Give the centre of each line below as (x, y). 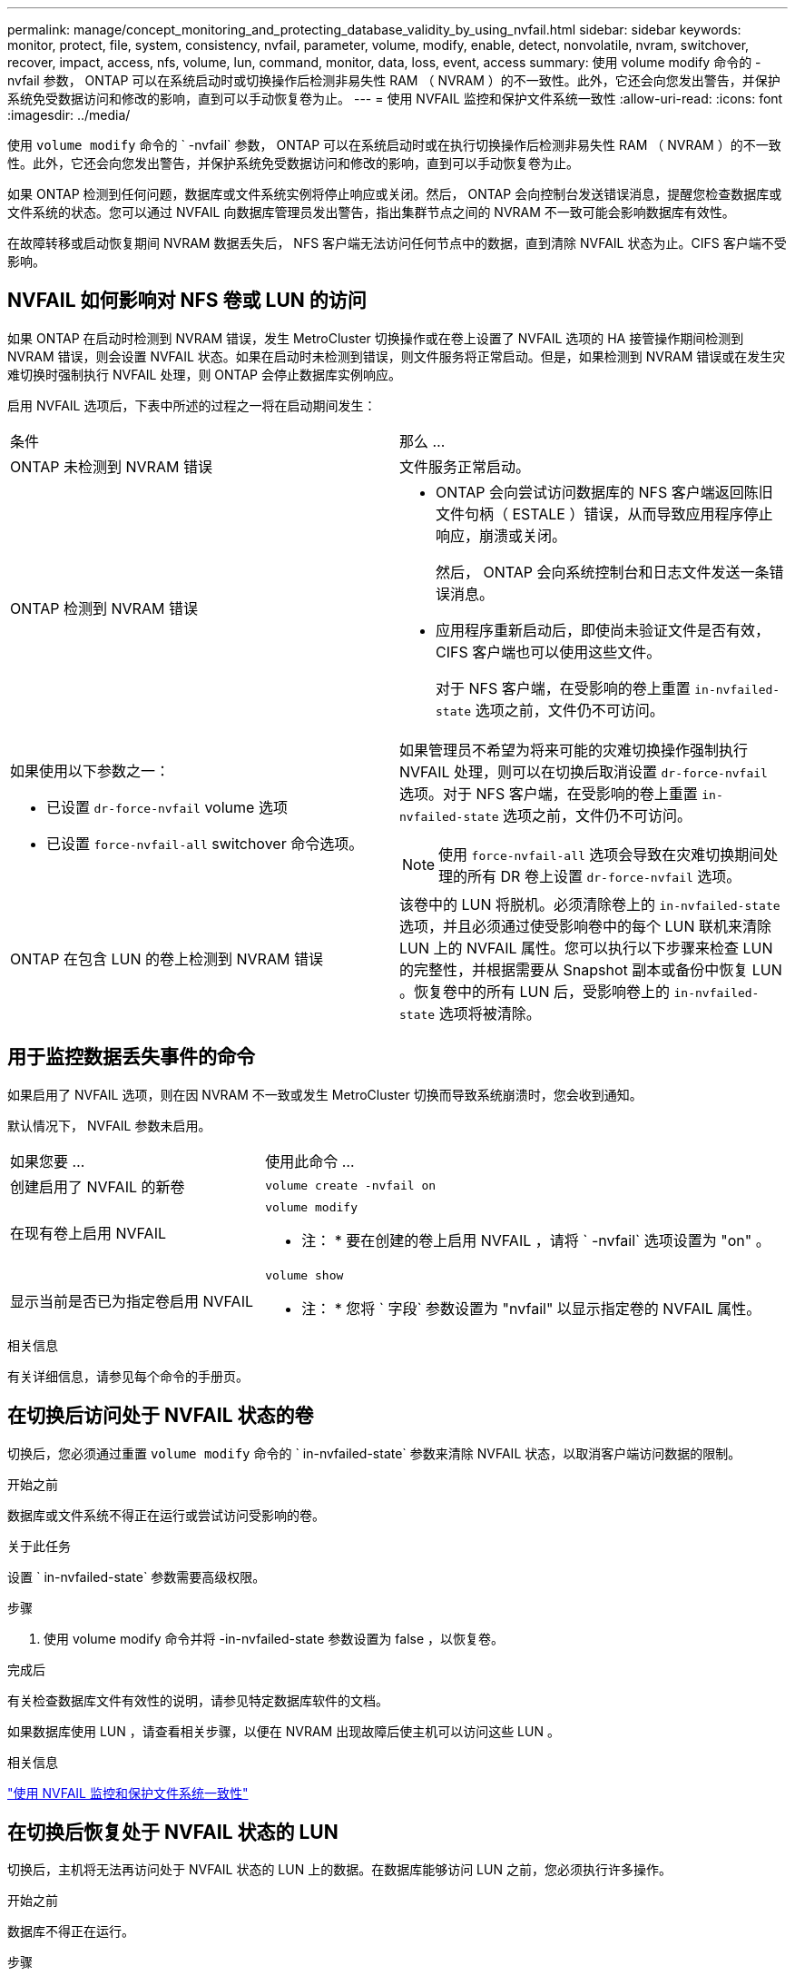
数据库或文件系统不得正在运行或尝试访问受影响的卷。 (166, 1515)
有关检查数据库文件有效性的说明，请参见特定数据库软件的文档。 (198, 1700)
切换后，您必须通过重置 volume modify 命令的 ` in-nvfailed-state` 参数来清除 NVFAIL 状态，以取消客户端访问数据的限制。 (374, 1453)
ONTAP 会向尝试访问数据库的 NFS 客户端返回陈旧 (604, 492)
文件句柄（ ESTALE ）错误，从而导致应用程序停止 (604, 514)
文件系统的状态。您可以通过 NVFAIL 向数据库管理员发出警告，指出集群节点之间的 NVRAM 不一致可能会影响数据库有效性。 (371, 212)
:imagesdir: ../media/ (69, 115)
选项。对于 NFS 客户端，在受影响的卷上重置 (549, 793)
